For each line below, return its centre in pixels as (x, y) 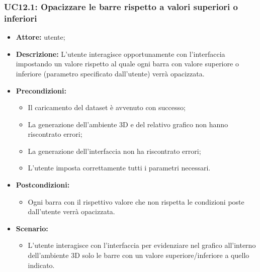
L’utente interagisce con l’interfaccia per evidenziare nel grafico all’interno (142, 245)
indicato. (41, 265)
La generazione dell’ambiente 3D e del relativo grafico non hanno (128, 124)
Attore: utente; (40, 37)
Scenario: (32, 228)
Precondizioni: (41, 90)
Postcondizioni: (43, 185)
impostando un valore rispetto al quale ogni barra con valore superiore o (127, 64)
